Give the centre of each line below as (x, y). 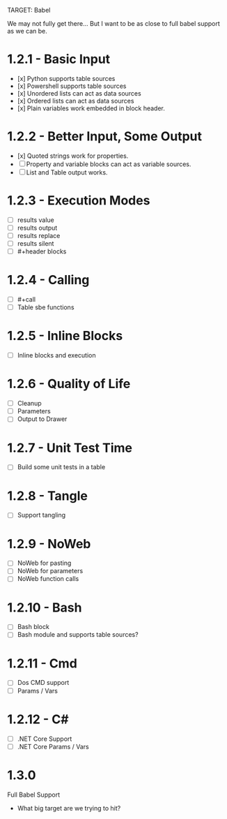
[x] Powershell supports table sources (72, 86)
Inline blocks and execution (56, 355)
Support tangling (41, 515)
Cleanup (29, 404)
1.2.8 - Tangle (48, 496)
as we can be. (27, 31)
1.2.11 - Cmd (42, 663)
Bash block (33, 627)
